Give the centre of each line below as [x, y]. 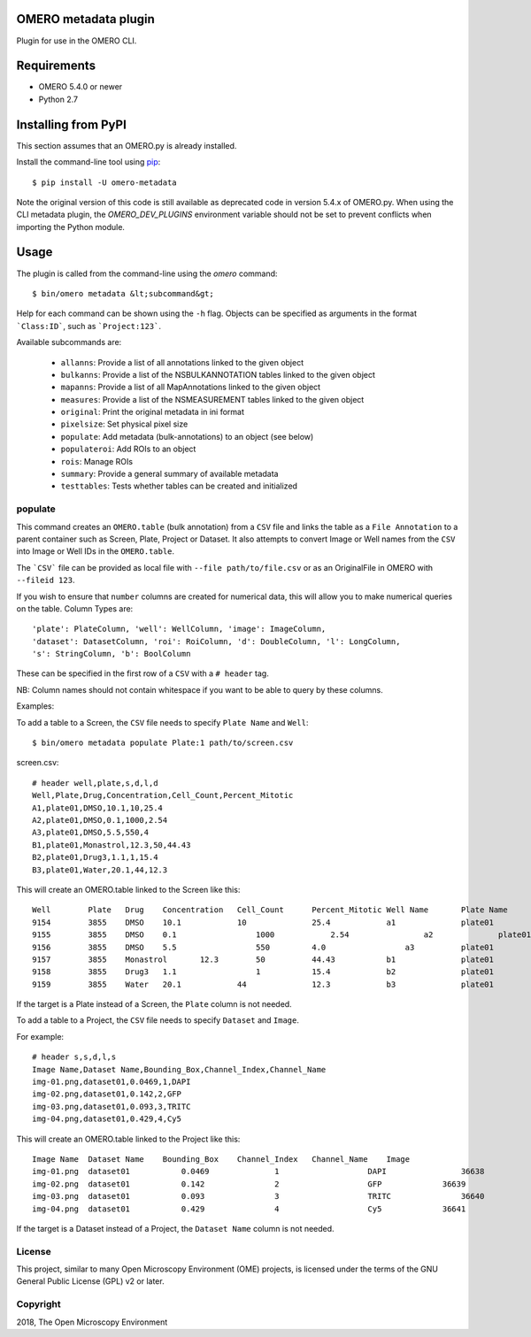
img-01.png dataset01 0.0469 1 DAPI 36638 [258, 1172]
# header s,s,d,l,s [74, 1057]
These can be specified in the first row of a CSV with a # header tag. [142, 673]
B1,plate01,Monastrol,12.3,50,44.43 [112, 845]
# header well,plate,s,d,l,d [95, 783]
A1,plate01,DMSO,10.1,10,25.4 [98, 808]
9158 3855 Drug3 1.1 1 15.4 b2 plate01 [263, 972]
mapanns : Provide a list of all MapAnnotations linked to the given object [191, 387]
